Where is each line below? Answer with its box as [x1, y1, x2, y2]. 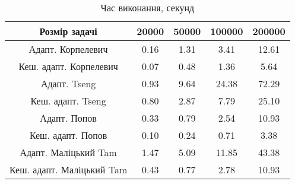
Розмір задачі [39, 24, 97, 38]
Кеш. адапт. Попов [29, 128, 107, 142]
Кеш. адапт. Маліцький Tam [9, 163, 128, 176]
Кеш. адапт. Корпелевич [18, 59, 118, 73]
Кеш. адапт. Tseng [30, 94, 106, 107]
